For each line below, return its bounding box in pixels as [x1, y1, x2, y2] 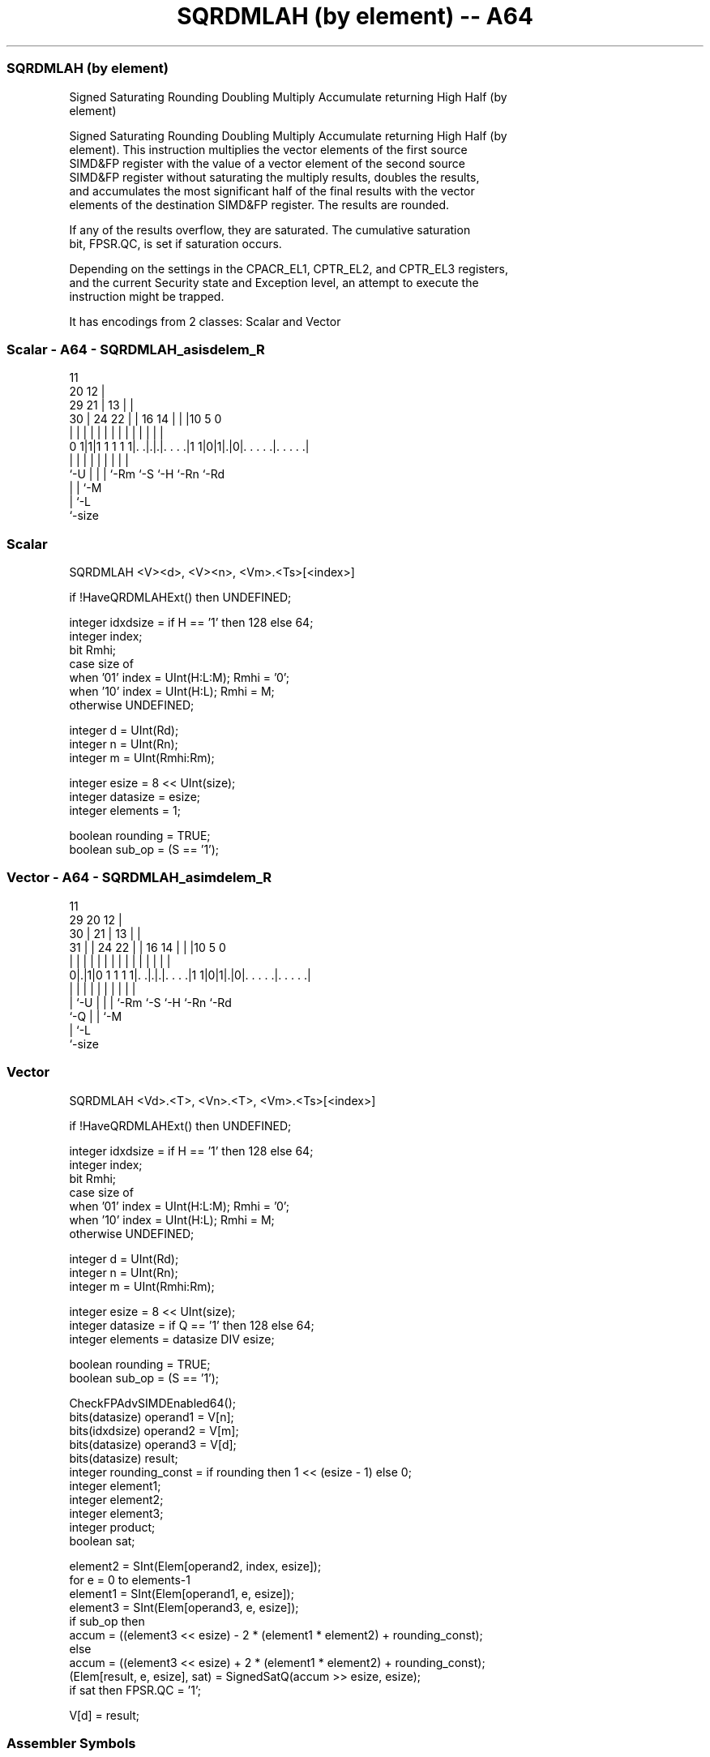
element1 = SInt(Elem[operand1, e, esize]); [69, 1586, 294, 1601]
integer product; [69, 1519, 156, 1534]
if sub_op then [69, 1613, 145, 1628]
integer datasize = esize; [69, 790, 201, 804]
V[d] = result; [69, 1708, 140, 1722]
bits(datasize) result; [69, 1451, 178, 1465]
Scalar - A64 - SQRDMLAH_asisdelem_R [6, 341, 265, 358]
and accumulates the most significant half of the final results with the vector [69, 183, 475, 198]
